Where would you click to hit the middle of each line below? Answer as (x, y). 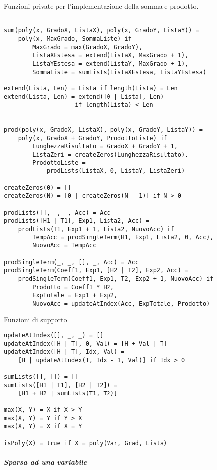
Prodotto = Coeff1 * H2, (73, 287)
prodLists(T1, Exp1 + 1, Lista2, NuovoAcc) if (96, 229)
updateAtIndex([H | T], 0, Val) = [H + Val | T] (86, 344)
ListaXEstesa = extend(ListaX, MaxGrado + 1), (110, 55)
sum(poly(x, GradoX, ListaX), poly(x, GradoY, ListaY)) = (102, 31)
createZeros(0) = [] (38, 188)
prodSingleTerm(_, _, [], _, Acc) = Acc (72, 262)
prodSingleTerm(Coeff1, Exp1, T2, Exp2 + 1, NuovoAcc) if (116, 278)
